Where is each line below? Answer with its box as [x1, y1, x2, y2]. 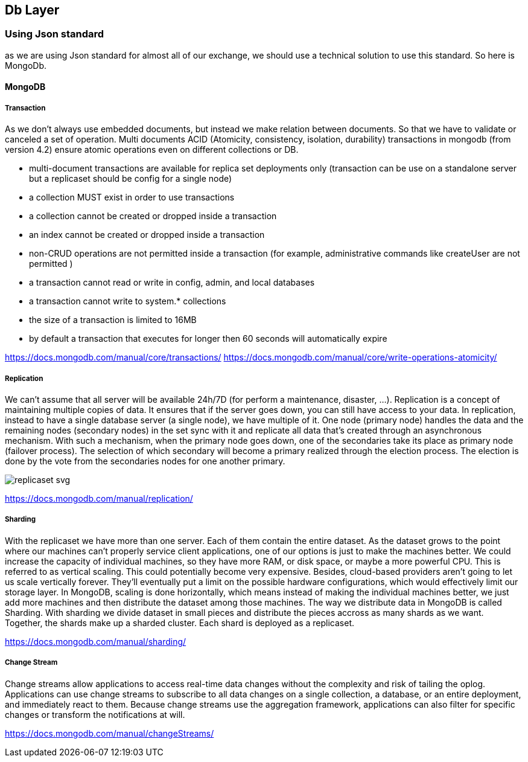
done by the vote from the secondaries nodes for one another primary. [5, 455, 285, 466]
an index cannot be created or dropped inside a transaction [29, 229, 265, 240]
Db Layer [5, 2, 60, 18]
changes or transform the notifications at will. [5, 709, 185, 720]
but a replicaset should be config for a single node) [29, 173, 232, 184]
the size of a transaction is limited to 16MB [29, 315, 197, 325]
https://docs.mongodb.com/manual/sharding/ [5, 636, 186, 647]
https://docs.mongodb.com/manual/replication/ [5, 493, 193, 504]
